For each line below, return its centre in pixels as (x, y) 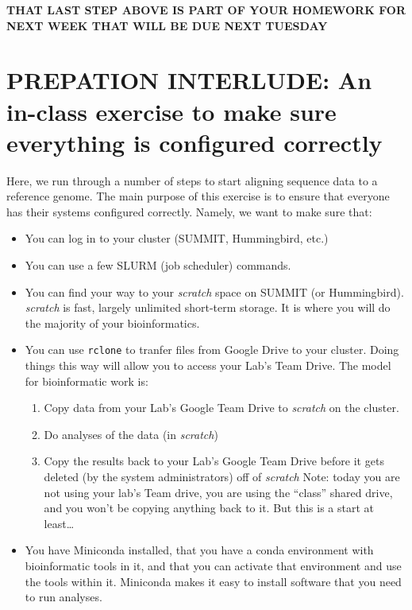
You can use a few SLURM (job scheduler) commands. (158, 265)
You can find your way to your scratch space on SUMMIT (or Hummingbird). (214, 291)
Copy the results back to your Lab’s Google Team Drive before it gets (214, 461)
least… (59, 523)
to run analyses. (64, 597)
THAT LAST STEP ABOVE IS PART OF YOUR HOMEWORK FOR (206, 10)
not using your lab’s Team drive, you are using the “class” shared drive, (218, 492)
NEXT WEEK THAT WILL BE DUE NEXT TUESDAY (167, 25)
